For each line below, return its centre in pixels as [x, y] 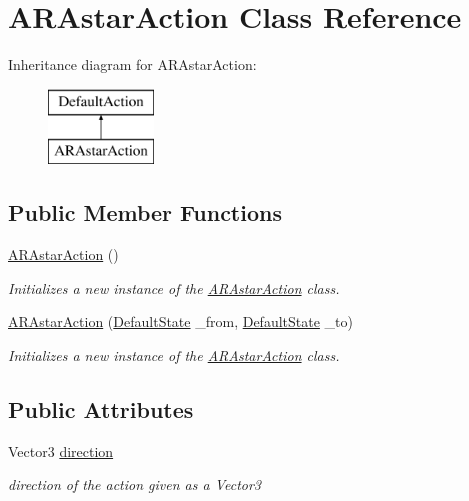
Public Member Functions [145, 212]
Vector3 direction [61, 450]
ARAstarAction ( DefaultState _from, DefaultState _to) [180, 321]
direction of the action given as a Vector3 [134, 484]
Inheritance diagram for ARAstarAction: [132, 64]
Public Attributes [101, 408]
